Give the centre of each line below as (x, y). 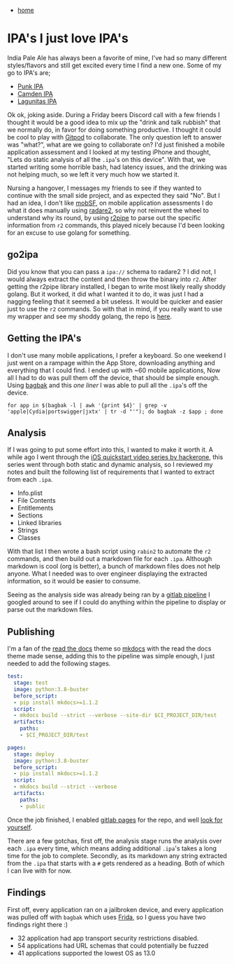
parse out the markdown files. (50, 610)
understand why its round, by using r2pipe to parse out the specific (104, 217)
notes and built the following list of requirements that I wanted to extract (111, 472)
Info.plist (30, 493)
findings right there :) (38, 924)
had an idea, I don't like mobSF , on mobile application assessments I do (110, 203)
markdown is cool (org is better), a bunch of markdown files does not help (114, 566)
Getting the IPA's (44, 338)
